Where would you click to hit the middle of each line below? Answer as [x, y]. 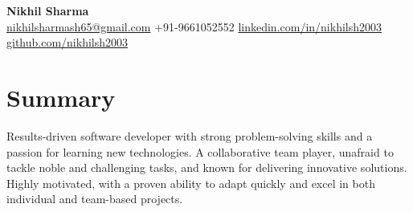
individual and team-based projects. [95, 199]
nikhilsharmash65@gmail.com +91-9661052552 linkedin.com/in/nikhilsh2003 [194, 26]
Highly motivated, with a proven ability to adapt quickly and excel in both [191, 183]
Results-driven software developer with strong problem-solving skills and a [190, 135]
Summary [61, 97]
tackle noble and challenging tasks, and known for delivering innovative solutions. [207, 167]
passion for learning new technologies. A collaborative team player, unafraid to [200, 151]
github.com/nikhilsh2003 [67, 42]
